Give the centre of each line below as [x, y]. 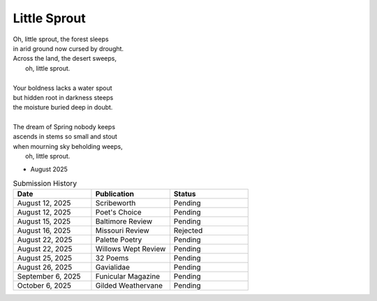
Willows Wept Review [131, 249]
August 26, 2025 [45, 267]
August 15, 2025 [44, 221]
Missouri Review [122, 230]
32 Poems [112, 258]
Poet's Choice [119, 212]
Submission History [45, 184]
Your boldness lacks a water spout [62, 88]
